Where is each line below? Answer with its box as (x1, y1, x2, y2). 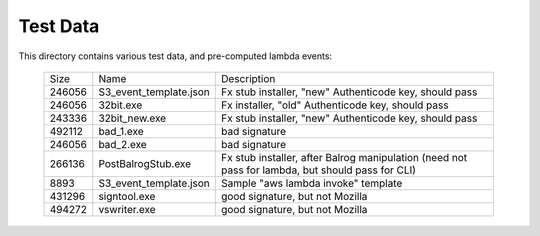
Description (221, 71, 276, 85)
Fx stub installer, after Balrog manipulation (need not (221, 150, 468, 164)
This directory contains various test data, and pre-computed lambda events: (18, 50, 333, 62)
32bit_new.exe (98, 111, 167, 125)
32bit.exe (98, 98, 143, 112)
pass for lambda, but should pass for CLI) (221, 163, 417, 177)
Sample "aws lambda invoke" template (221, 176, 403, 190)
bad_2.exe (98, 137, 147, 151)
